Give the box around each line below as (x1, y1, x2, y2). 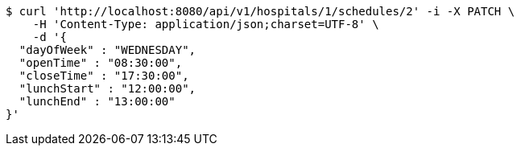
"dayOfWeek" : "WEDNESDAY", (19, 43, 196, 56)
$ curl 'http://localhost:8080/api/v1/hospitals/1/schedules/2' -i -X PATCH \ (6, 5, 515, 18)
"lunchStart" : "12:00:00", (19, 82, 196, 95)
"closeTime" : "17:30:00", (19, 69, 189, 82)
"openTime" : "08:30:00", (19, 56, 183, 69)
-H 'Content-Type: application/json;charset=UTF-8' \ (32, 18, 379, 31)
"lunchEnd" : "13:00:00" (19, 95, 176, 108)
